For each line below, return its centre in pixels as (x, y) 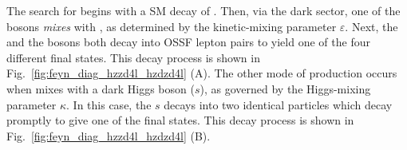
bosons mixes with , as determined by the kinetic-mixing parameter (172, 26)
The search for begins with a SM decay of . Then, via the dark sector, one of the (203, 10)
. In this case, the (109, 104)
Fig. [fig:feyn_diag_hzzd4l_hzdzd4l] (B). (109, 135)
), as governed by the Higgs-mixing (285, 88)
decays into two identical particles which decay (278, 104)
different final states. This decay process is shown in (133, 57)
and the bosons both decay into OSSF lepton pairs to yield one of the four (188, 42)
